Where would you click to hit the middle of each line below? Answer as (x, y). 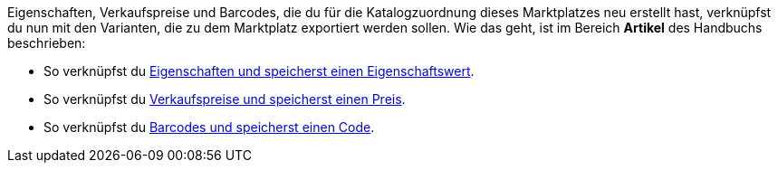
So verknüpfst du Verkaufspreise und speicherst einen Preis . (225, 99)
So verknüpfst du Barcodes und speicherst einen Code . (209, 127)
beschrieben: (47, 43)
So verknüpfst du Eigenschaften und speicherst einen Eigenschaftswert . (259, 71)
